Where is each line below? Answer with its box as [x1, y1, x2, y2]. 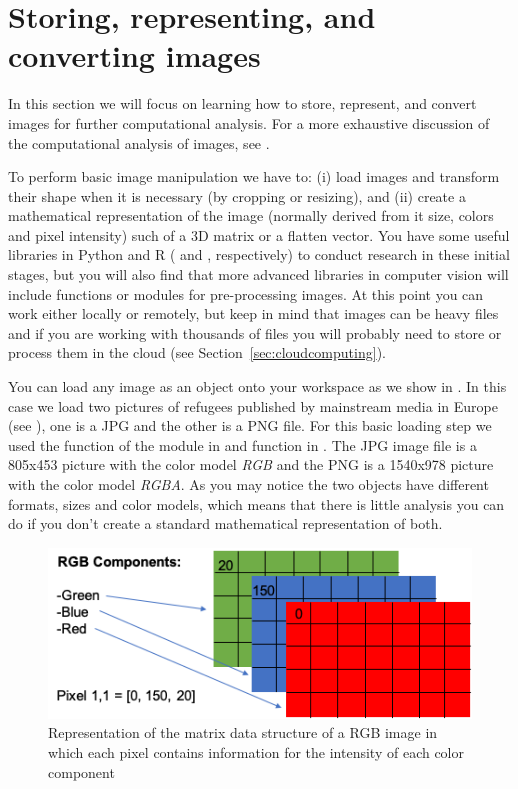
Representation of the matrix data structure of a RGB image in [48, 722, 438, 743]
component [48, 761, 115, 782]
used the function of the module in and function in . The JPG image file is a [8, 434, 477, 455]
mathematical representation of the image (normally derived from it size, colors [8, 205, 494, 226]
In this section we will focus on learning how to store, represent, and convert [8, 93, 477, 114]
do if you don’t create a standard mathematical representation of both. [8, 513, 443, 534]
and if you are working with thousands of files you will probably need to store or [8, 322, 502, 343]
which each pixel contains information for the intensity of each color [48, 742, 464, 763]
